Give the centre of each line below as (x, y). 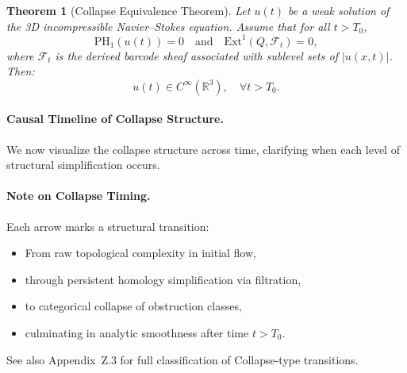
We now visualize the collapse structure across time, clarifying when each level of (203, 149)
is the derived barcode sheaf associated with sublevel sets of (196, 55)
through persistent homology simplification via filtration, (163, 279)
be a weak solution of (339, 10)
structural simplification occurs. (83, 165)
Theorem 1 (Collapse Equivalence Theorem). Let (129, 10)
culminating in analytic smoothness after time (137, 333)
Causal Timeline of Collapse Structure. (115, 119)
